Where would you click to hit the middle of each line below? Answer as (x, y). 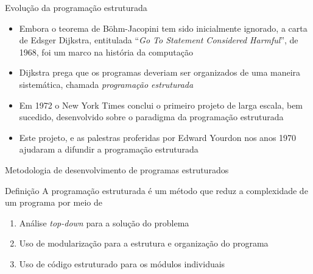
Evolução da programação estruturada (76, 7)
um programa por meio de (54, 202)
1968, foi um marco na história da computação (106, 52)
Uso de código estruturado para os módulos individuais (122, 263)
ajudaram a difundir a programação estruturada (109, 149)
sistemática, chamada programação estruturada (106, 84)
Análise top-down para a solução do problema (104, 222)
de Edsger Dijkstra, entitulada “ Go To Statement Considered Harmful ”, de (159, 40)
